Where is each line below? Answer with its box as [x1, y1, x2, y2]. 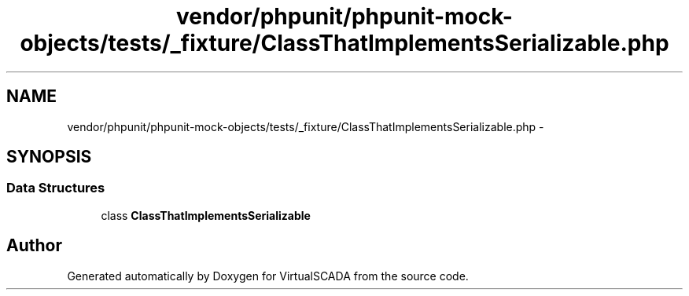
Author [6, 236, 62, 256]
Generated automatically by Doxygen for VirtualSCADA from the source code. [67, 269, 469, 283]
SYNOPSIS [6, 147, 92, 167]
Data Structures [6, 180, 105, 196]
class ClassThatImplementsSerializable [101, 208, 311, 222]
